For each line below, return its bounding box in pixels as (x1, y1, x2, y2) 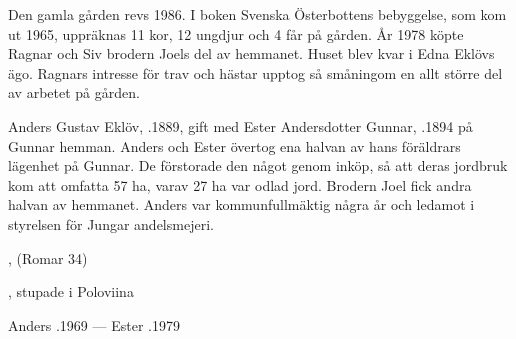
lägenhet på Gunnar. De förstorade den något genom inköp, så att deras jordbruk (8, 155, 508, 176)
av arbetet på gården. (8, 82, 140, 103)
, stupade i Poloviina (8, 281, 134, 302)
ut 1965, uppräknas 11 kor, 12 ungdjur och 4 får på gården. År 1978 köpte (8, 23, 464, 44)
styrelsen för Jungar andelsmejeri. (8, 213, 214, 234)
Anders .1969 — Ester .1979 (8, 314, 180, 335)
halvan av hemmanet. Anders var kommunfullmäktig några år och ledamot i (8, 194, 475, 215)
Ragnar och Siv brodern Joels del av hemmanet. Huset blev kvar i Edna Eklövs (8, 43, 495, 64)
